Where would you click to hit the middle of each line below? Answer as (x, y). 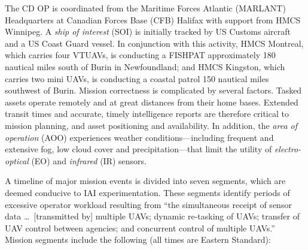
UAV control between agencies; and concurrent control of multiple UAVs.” (140, 228)
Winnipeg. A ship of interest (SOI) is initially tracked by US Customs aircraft (148, 31)
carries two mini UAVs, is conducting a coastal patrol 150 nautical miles (137, 78)
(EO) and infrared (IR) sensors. (89, 160)
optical (17, 160)
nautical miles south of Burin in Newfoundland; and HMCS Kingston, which (145, 66)
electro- (288, 149)
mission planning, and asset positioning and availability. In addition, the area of (151, 125)
